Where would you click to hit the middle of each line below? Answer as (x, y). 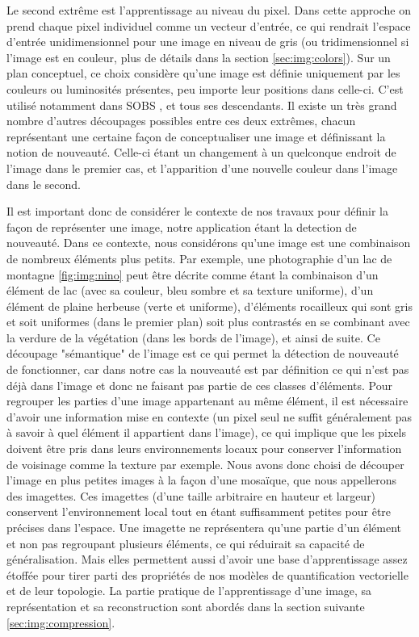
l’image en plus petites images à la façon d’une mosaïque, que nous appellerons (202, 480)
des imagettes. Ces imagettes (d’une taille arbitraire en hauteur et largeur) (191, 495)
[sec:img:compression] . (61, 622)
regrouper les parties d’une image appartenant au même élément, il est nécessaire (207, 401)
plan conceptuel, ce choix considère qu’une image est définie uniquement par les (203, 73)
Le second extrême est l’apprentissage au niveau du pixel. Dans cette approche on (209, 10)
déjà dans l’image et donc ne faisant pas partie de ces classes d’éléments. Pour (199, 385)
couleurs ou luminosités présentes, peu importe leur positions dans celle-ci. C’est (205, 88)
